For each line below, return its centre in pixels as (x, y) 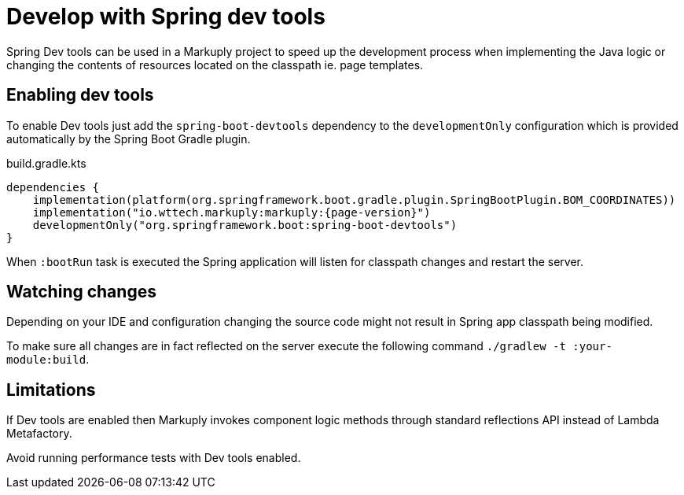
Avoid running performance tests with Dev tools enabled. (154, 458)
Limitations (51, 390)
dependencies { (53, 187)
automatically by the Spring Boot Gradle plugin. (129, 139)
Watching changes (81, 292)
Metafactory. (39, 434)
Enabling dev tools (80, 95)
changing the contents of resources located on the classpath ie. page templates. (215, 65)
